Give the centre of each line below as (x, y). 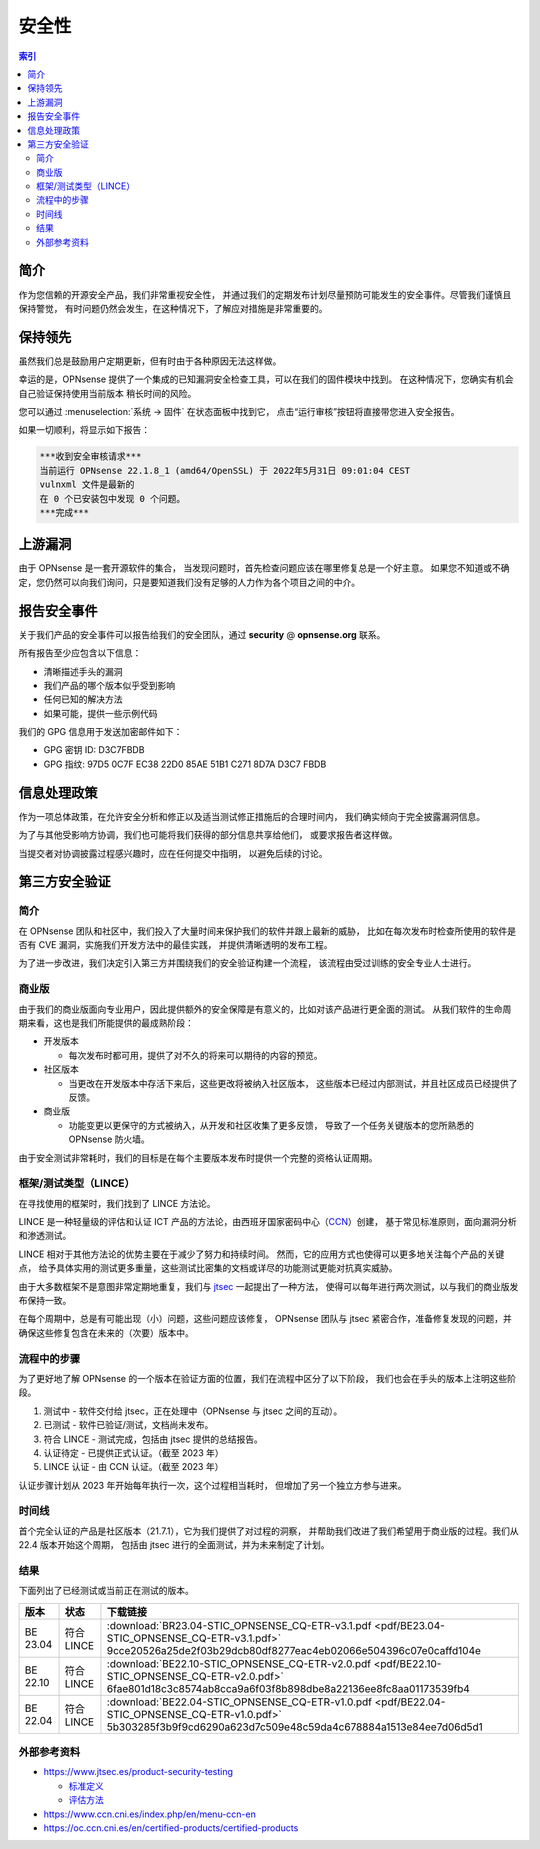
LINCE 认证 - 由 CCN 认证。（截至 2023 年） (133, 1467)
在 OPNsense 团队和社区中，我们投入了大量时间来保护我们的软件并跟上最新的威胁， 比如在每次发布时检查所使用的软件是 (267, 931)
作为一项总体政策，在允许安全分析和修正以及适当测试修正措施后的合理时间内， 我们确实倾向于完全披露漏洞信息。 (251, 816)
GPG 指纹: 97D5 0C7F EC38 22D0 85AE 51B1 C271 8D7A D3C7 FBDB (185, 764)
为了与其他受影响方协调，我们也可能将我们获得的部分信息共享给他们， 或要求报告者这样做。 (208, 835)
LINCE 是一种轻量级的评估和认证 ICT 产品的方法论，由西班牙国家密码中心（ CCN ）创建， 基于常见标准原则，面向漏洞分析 (267, 1222)
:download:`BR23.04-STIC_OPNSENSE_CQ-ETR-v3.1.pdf (239, 1625)
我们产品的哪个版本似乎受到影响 (109, 685)
